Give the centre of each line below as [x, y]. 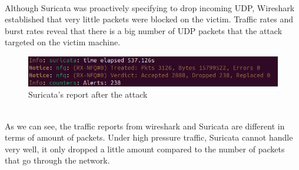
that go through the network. [57, 160]
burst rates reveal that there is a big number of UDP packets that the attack [144, 30]
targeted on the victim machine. [63, 42]
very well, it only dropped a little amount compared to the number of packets [145, 149]
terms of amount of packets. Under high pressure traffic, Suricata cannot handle [149, 137]
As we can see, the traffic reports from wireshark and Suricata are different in [145, 126]
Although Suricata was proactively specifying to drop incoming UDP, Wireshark [150, 7]
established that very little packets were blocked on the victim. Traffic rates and [149, 19]
